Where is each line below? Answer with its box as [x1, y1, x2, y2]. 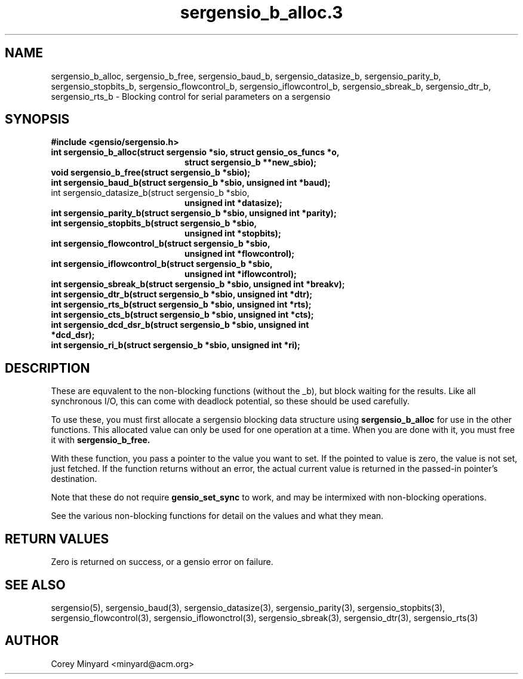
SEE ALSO [5, 577, 66, 592]
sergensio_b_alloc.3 [180, 2, 343, 23]
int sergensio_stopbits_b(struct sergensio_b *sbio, [51, 218, 257, 229]
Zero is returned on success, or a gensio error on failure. [51, 557, 273, 567]
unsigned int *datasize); [184, 198, 282, 208]
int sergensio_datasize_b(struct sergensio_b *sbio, [51, 188, 250, 198]
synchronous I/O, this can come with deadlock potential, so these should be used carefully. [51, 396, 410, 407]
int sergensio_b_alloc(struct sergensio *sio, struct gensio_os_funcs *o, [51, 147, 340, 158]
